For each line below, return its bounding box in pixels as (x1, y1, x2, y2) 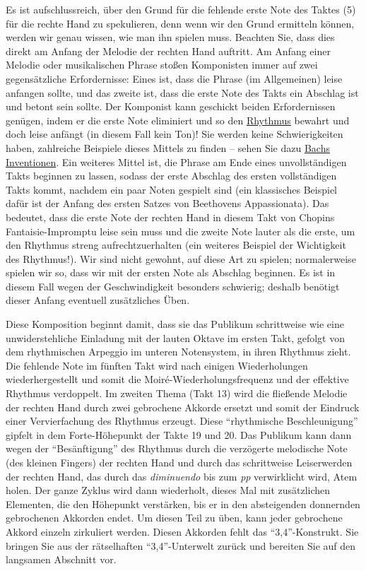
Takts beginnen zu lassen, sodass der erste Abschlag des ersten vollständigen (6, 168, 337, 183)
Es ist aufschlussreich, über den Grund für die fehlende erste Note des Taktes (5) (6, 2, 356, 16)
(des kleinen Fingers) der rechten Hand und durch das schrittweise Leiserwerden (6, 455, 353, 469)
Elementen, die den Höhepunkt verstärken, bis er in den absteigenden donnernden (6, 496, 360, 511)
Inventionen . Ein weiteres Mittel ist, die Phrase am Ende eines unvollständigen (6, 154, 347, 169)
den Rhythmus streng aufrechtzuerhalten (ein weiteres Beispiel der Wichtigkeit (6, 237, 346, 252)
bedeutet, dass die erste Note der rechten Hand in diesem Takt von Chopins (6, 209, 335, 224)
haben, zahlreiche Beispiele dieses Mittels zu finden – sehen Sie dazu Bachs (6, 140, 330, 155)
